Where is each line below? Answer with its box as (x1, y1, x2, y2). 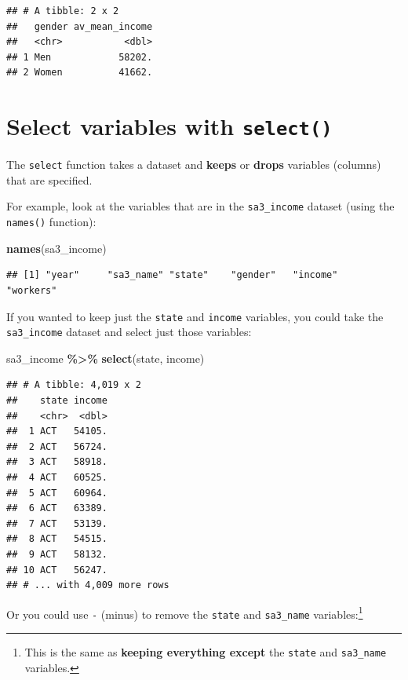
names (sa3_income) (6, 239, 107, 256)
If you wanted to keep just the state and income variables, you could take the (6, 308, 384, 324)
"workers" (6, 284, 57, 296)
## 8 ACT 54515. (6, 533, 107, 545)
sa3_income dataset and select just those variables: (6, 324, 252, 340)
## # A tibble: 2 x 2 (6, 5, 119, 16)
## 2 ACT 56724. (6, 441, 107, 452)
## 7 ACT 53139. (6, 517, 107, 529)
